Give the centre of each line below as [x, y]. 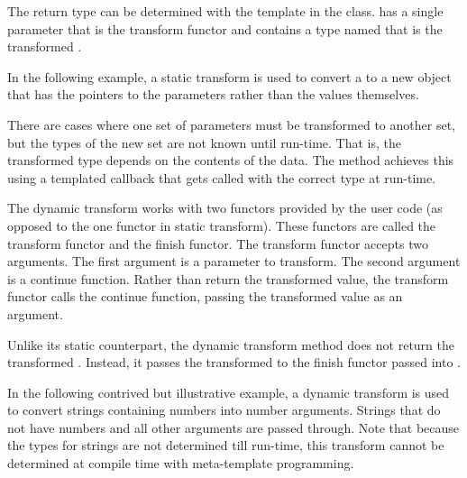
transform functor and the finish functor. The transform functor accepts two [218, 243]
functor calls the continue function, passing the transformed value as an [205, 296]
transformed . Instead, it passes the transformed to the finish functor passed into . [234, 362]
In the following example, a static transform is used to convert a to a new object [229, 76]
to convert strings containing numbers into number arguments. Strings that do [224, 410]
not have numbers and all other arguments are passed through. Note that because [233, 427]
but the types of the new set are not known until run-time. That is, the [205, 142]
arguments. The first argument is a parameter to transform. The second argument [234, 261]
